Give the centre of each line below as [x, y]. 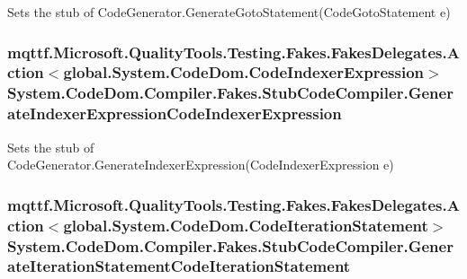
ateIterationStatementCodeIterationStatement [179, 266]
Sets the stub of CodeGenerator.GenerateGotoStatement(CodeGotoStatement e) [229, 12]
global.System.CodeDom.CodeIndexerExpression [244, 72]
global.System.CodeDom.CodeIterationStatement [246, 225]
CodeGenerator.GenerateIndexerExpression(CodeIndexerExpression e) [201, 165]
